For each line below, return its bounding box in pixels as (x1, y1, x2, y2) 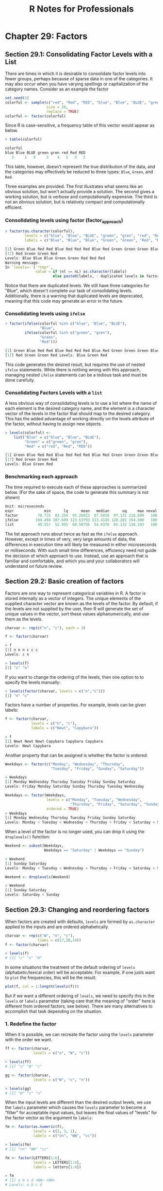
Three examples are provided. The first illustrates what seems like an (5, 183, 143, 189)
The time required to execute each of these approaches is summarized (5, 484, 147, 490)
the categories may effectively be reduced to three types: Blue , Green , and (5, 169, 153, 175)
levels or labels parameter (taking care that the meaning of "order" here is (5, 998, 156, 1004)
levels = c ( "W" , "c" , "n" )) (33, 1077, 90, 1082)
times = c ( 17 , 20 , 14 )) (37, 938, 81, 942)
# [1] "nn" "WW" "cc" (5, 1147, 49, 1152)
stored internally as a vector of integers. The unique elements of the (5, 595, 141, 601)
